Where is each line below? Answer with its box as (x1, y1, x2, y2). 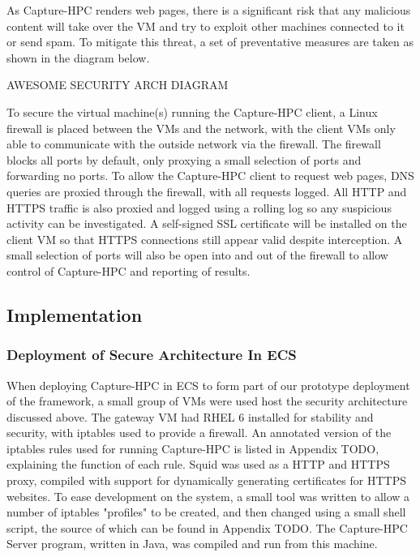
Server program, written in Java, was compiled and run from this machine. (6, 535, 378, 552)
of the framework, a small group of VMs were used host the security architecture (6, 392, 408, 409)
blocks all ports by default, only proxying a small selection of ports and (6, 151, 362, 168)
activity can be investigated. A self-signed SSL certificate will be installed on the (6, 215, 407, 232)
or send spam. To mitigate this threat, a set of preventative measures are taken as (6, 33, 414, 50)
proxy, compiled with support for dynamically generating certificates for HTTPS (6, 472, 406, 489)
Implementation (6, 302, 143, 327)
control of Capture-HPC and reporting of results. (6, 262, 251, 279)
